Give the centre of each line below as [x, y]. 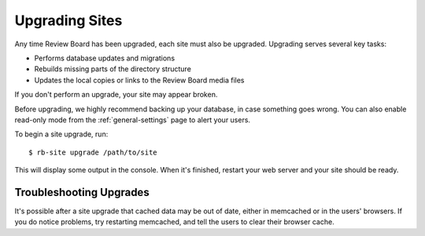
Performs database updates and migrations [105, 58]
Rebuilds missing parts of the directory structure [113, 69]
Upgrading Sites [68, 20]
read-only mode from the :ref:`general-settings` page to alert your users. [133, 120]
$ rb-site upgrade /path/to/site [93, 152]
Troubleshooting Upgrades [82, 192]
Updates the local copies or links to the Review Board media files [139, 80]
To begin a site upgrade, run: [61, 134]
